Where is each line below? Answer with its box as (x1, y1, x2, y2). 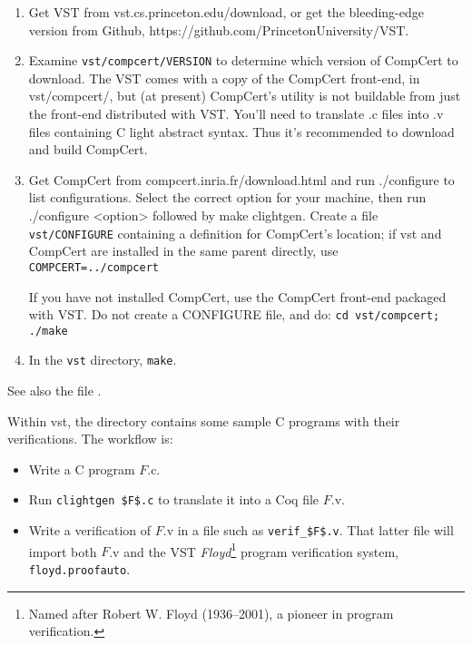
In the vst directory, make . (28, 350, 177, 369)
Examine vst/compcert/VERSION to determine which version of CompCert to (28, 51, 458, 70)
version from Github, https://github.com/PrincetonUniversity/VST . (28, 20, 409, 39)
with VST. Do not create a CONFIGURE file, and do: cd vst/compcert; (28, 305, 440, 324)
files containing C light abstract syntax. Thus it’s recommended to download (28, 122, 455, 141)
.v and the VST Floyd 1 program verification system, (109, 539, 399, 561)
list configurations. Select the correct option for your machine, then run (28, 188, 427, 207)
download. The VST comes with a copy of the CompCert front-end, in (28, 68, 420, 87)
